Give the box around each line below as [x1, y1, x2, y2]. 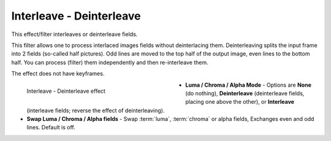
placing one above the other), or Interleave [185, 98, 294, 106]
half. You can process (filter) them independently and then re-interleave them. [11, 59, 208, 66]
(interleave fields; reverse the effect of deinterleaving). [26, 107, 165, 114]
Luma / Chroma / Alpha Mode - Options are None [185, 81, 312, 89]
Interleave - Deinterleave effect [26, 87, 105, 95]
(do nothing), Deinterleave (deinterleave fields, [185, 89, 305, 97]
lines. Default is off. [26, 124, 76, 131]
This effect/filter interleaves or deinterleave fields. [11, 31, 138, 38]
